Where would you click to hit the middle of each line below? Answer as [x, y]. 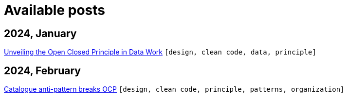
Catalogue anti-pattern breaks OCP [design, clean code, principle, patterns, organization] [174, 89]
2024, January [40, 33]
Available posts [55, 10]
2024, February [42, 70]
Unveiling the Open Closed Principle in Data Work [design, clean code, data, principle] [160, 52]
